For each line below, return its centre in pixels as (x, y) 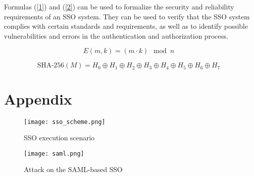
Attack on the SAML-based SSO (73, 169)
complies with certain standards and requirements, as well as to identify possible (126, 26)
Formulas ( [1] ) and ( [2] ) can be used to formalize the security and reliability (119, 6)
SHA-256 (51, 66)
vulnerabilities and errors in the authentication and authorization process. (116, 35)
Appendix (38, 98)
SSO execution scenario (59, 138)
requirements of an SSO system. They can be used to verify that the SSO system (127, 16)
